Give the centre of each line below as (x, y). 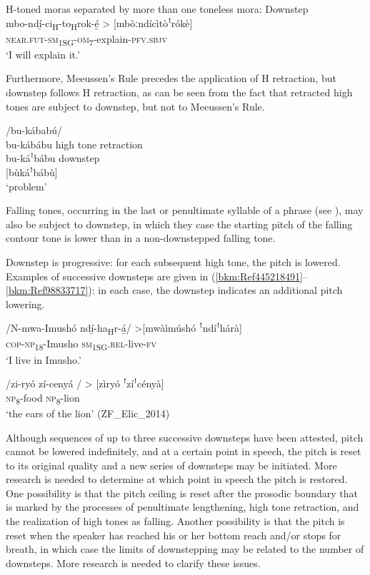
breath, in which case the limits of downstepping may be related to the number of (185, 549)
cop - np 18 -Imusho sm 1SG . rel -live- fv (81, 345)
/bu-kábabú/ (34, 130)
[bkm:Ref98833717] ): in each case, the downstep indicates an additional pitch (174, 290)
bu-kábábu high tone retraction (74, 144)
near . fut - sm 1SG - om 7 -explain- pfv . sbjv (86, 39)
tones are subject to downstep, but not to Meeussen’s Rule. (135, 106)
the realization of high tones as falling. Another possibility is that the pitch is (175, 521)
